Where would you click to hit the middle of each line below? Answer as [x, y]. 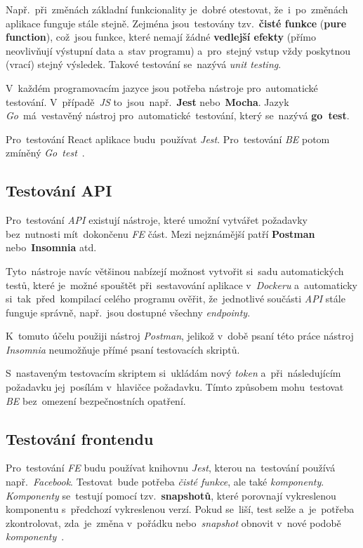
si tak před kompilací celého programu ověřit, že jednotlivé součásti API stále [176, 299]
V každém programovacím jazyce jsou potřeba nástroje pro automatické [162, 87]
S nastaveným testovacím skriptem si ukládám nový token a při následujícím [173, 373]
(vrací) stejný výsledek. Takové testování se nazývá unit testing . [144, 64]
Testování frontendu [80, 438]
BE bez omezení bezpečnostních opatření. [96, 400]
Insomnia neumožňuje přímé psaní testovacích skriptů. [123, 349]
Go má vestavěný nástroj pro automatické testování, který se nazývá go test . [178, 115]
